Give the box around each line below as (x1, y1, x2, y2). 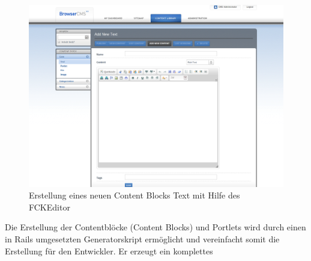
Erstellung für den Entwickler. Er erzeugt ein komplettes (5, 244, 213, 257)
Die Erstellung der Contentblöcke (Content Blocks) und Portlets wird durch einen (5, 221, 306, 233)
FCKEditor (29, 200, 70, 213)
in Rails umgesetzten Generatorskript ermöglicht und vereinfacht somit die (5, 233, 280, 245)
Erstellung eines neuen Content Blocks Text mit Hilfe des (29, 189, 240, 201)
